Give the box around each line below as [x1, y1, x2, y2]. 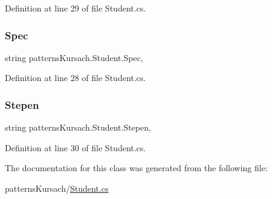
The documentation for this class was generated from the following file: [5, 161, 268, 174]
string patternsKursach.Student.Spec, [5, 51, 143, 64]
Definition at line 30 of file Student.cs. [5, 141, 146, 154]
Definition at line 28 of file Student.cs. [5, 71, 146, 84]
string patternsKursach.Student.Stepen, [5, 121, 151, 134]
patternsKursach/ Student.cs [5, 182, 109, 194]
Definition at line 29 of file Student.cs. [5, 2, 146, 14]
